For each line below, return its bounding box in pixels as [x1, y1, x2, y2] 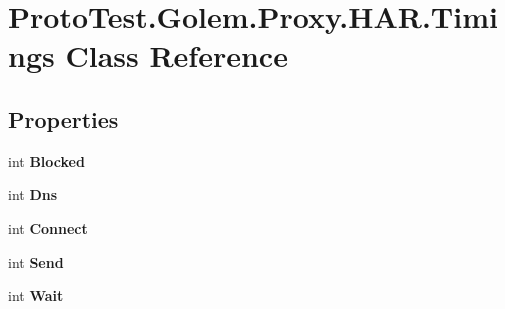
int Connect [8, 217, 88, 238]
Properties [8, 103, 119, 134]
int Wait [8, 285, 64, 306]
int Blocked [8, 150, 85, 171]
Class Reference [65, 35, 288, 76]
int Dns [8, 184, 58, 205]
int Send [8, 251, 64, 272]
